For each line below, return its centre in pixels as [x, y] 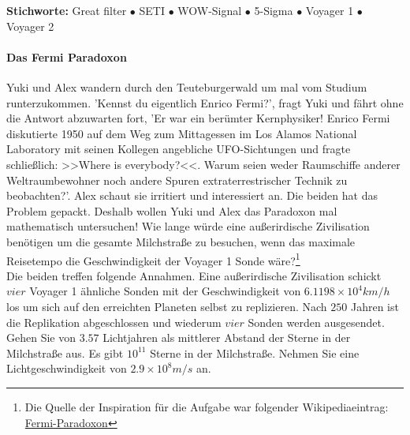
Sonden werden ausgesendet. [316, 322]
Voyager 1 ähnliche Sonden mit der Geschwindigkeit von [165, 291]
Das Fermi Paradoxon [67, 56]
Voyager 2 [30, 26]
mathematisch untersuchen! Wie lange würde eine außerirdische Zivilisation [188, 226]
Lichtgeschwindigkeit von [67, 368]
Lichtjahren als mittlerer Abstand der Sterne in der [227, 337]
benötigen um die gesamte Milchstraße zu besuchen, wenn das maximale [181, 241]
